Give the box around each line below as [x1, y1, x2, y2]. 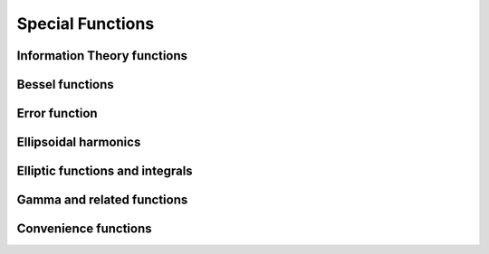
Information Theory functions [16, 48, 188, 63]
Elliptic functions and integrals [16, 164, 194, 179]
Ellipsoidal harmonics [16, 135, 141, 150]
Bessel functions [16, 77, 115, 92]
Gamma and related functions [16, 193, 188, 208]
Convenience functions [16, 221, 152, 237]
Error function [16, 106, 99, 121]
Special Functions [16, 14, 155, 33]
